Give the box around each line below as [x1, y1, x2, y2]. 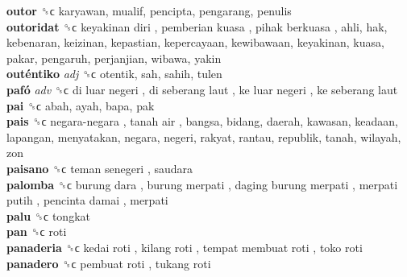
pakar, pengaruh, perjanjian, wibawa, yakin [6, 49, 222, 66]
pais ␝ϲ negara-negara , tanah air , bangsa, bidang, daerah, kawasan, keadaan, [6, 113, 398, 130]
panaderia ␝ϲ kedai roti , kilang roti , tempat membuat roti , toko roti [6, 238, 363, 255]
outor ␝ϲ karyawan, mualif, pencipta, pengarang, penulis [6, 2, 292, 19]
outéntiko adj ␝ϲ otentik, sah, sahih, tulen [6, 65, 222, 82]
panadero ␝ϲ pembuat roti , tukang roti [6, 254, 211, 271]
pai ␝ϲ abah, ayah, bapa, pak [6, 97, 155, 114]
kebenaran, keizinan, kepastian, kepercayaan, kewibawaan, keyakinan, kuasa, [6, 34, 384, 51]
